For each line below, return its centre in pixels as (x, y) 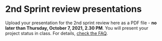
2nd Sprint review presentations (73, 9)
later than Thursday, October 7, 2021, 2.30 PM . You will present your (77, 28)
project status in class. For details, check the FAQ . (56, 33)
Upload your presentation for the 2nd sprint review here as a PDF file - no (81, 23)
